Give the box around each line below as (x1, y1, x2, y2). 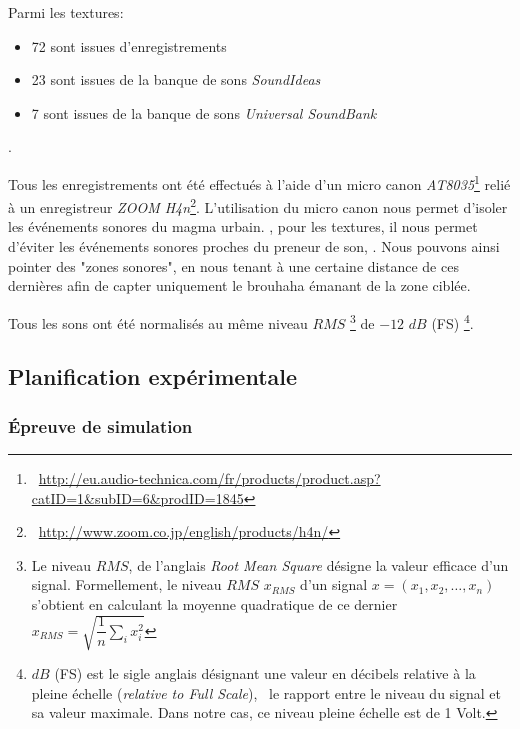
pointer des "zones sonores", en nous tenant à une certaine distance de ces (8, 255, 459, 276)
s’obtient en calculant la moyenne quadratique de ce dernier (31, 594, 398, 615)
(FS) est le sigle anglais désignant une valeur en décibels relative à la (54, 663, 476, 684)
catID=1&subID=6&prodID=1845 (31, 487, 244, 508)
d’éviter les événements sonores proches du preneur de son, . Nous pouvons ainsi (8, 236, 500, 257)
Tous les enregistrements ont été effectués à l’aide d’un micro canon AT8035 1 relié (8, 170, 511, 194)
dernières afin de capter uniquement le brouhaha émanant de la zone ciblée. (8, 275, 471, 296)
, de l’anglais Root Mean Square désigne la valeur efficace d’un (128, 554, 509, 575)
